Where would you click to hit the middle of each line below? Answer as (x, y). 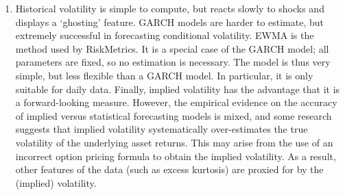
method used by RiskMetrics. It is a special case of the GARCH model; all (172, 48)
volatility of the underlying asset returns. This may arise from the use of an (174, 142)
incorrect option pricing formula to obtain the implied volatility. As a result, (176, 156)
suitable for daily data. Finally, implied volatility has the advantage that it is (178, 89)
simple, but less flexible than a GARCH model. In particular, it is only (164, 75)
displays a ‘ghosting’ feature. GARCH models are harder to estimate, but (170, 22)
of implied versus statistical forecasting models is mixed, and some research (174, 115)
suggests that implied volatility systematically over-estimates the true (162, 129)
